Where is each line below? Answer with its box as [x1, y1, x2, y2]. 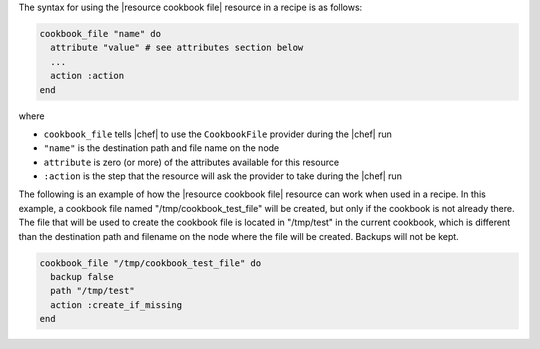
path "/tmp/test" [50, 285, 135, 297]
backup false [50, 271, 114, 283]
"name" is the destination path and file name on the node [43, 142, 280, 154]
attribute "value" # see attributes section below [50, 42, 304, 54]
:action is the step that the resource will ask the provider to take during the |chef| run [43, 170, 402, 182]
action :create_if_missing [50, 299, 183, 310]
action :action [50, 70, 125, 82]
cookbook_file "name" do [39, 28, 162, 39]
